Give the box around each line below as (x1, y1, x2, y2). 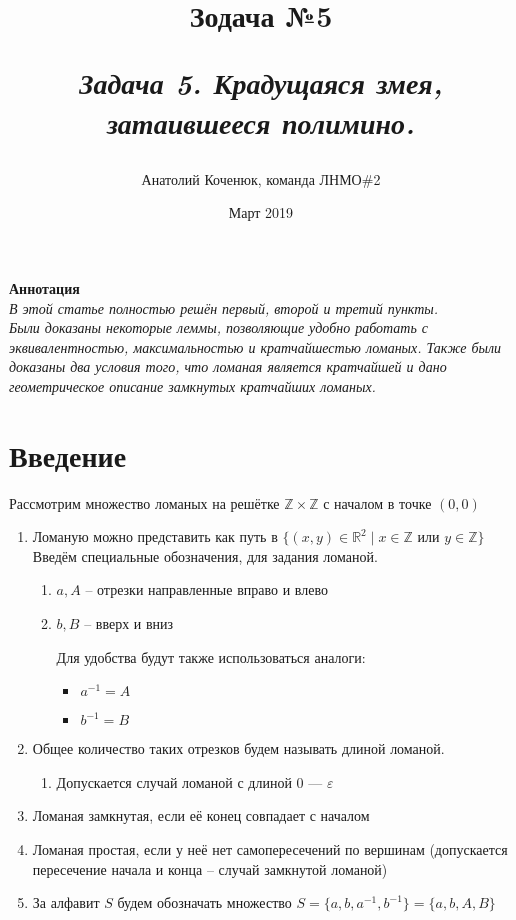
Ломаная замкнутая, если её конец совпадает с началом (32, 805, 370, 826)
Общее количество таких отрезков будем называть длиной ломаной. (32, 738, 445, 759)
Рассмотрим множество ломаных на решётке (9, 492, 280, 513)
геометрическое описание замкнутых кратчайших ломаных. (9, 375, 376, 396)
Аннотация (9, 277, 80, 298)
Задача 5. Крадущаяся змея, (79, 62, 443, 104)
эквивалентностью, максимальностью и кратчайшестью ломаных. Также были (9, 336, 502, 357)
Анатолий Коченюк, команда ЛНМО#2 (141, 168, 381, 189)
